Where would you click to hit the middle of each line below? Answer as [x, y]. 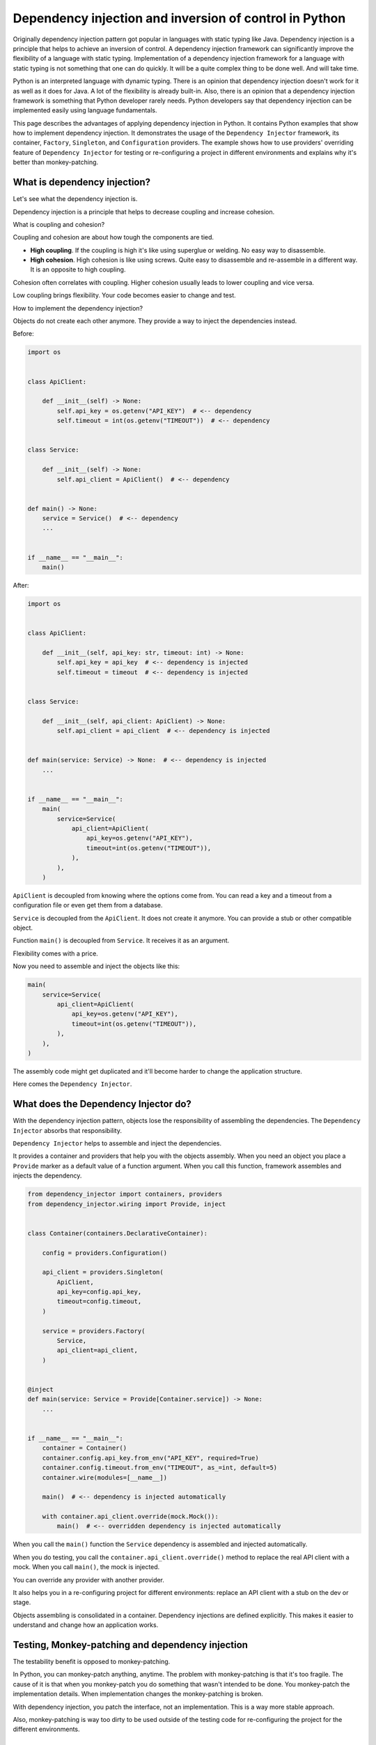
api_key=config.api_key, [99, 1292]
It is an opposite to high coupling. [78, 269]
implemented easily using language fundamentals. [85, 110]
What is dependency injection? [82, 183]
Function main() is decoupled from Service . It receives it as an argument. [121, 941]
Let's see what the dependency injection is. [75, 199]
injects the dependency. [47, 1175]
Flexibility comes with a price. [56, 953]
